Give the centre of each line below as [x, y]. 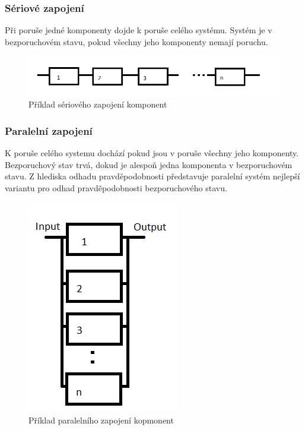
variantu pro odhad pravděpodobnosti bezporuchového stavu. [116, 187]
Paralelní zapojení [49, 130]
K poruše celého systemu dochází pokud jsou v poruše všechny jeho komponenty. [152, 152]
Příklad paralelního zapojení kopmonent [101, 420]
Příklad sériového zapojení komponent [98, 104]
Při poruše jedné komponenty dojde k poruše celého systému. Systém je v [139, 30]
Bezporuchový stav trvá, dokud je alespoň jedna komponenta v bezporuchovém [149, 164]
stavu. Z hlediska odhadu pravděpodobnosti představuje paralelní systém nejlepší [152, 176]
